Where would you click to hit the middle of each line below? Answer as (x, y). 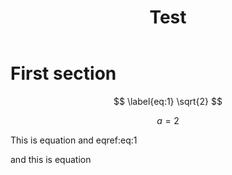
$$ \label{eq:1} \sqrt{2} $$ (168, 101)
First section (63, 73)
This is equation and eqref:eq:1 (74, 140)
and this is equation (51, 159)
